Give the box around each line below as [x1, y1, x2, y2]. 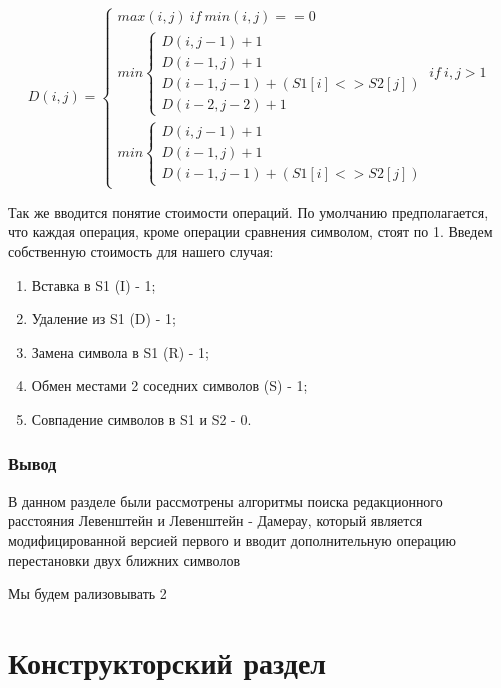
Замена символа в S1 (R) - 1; [31, 341, 210, 362]
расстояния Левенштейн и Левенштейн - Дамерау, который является [8, 510, 423, 531]
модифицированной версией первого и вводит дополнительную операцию [8, 529, 456, 550]
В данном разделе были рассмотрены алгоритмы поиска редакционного [8, 490, 443, 511]
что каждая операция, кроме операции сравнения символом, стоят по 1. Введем [8, 221, 493, 242]
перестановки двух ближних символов [8, 549, 241, 570]
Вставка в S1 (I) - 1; [31, 274, 156, 295]
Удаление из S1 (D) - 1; [31, 308, 176, 329]
